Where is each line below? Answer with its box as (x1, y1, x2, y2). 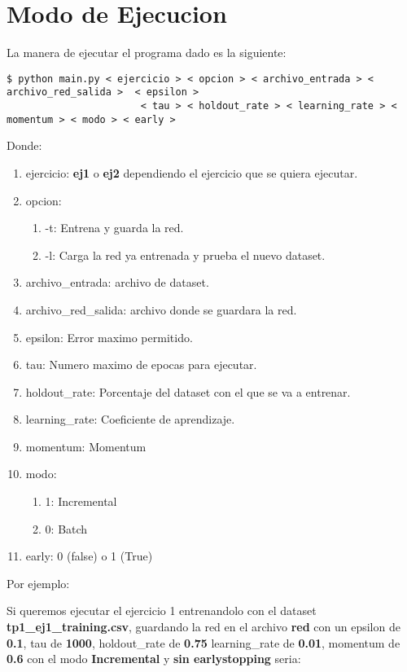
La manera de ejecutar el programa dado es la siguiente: (7, 44, 287, 61)
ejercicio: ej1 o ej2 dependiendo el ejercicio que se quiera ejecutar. (25, 164, 358, 181)
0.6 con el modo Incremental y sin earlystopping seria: (7, 650, 301, 667)
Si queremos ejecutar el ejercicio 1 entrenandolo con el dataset (7, 602, 317, 619)
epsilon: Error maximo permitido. (25, 328, 193, 345)
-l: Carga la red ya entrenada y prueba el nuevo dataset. (45, 246, 326, 263)
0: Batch (45, 520, 88, 537)
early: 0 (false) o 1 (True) (25, 547, 153, 564)
